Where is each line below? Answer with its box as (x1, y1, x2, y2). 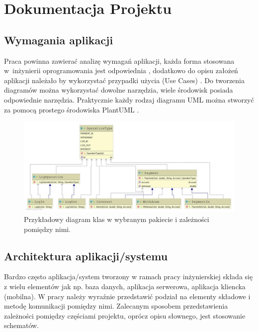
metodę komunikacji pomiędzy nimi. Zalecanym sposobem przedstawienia (4, 301, 228, 311)
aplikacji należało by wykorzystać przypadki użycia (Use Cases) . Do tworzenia (4, 75, 245, 85)
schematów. (4, 320, 39, 331)
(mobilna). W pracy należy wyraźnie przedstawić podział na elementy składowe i (4, 291, 251, 301)
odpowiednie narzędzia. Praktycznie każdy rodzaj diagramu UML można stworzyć (4, 94, 254, 105)
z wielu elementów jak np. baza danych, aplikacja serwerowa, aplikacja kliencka (4, 281, 246, 291)
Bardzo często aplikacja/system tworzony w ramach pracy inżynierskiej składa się (4, 271, 253, 282)
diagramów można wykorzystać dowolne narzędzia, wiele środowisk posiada (4, 85, 233, 95)
